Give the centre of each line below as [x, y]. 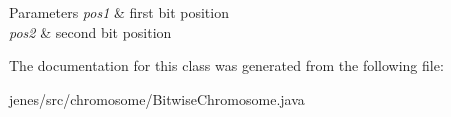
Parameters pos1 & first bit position [119, 12]
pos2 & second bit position [90, 31]
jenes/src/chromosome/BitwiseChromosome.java [157, 98]
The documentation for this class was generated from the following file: [226, 65]
